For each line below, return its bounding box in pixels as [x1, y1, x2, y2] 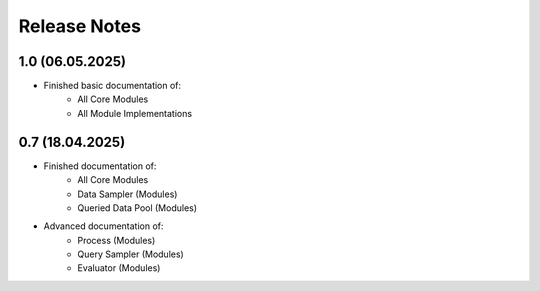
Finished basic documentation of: [43, 80, 182, 92]
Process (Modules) [77, 234, 156, 246]
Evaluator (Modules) [77, 262, 161, 274]
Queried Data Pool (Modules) [77, 201, 198, 214]
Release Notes [18, 15, 142, 37]
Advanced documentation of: [43, 220, 164, 232]
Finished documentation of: [43, 160, 157, 172]
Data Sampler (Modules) [77, 188, 178, 200]
